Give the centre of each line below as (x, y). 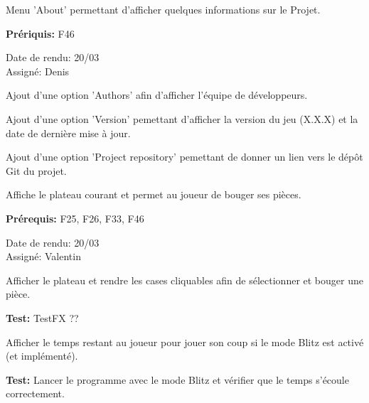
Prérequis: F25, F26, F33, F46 (75, 218)
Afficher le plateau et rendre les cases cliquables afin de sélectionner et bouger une (184, 280)
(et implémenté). (42, 356)
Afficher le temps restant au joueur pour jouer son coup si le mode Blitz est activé (185, 342)
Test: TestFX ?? (42, 317)
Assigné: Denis (38, 71)
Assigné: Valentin (43, 256)
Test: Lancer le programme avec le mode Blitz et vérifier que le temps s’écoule (177, 379)
